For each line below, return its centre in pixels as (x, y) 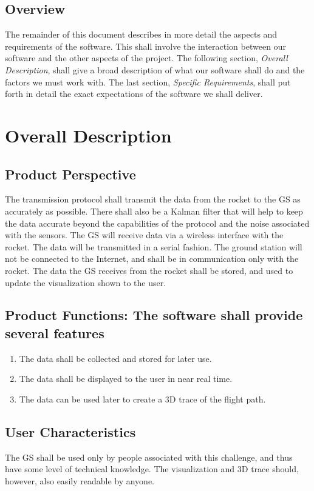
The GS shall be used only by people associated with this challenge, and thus (149, 457)
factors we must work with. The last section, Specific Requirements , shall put (148, 82)
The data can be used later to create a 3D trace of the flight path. (142, 399)
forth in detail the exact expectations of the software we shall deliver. (134, 94)
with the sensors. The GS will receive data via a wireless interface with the (144, 235)
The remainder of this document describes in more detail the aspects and (141, 34)
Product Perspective (70, 174)
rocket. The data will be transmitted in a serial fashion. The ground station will (154, 246)
